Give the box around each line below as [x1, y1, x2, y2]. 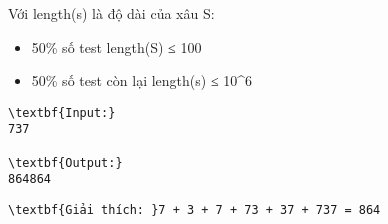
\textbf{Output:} [8, 155, 123, 170]
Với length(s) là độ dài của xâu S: [8, 3, 215, 23]
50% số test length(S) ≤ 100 [31, 36, 202, 57]
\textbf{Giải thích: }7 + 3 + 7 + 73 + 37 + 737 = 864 [8, 203, 381, 218]
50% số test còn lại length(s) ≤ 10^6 [31, 70, 253, 91]
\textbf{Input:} [8, 105, 116, 120]
